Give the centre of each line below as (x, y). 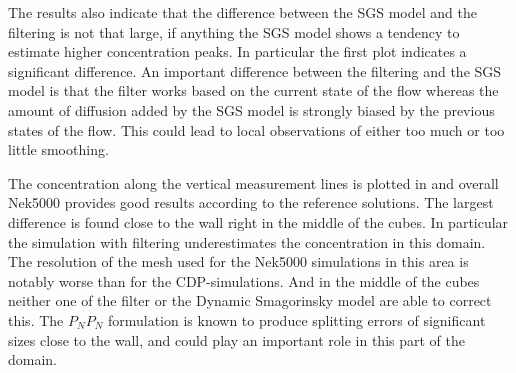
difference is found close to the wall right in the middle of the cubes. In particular (258, 221)
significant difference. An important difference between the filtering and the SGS (255, 70)
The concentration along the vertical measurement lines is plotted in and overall (253, 182)
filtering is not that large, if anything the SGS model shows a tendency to (234, 31)
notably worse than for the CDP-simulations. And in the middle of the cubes (244, 280)
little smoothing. (58, 149)
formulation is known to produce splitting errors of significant (296, 319)
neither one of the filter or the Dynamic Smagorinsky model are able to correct (250, 300)
